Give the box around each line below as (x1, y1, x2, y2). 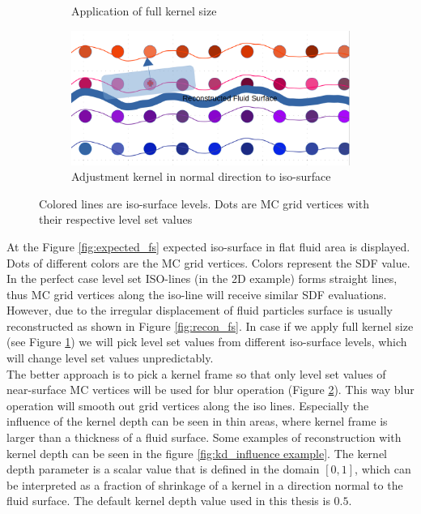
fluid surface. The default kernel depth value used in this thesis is (6, 492, 330, 509)
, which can (355, 460, 411, 478)
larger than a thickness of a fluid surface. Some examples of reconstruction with (6, 429, 402, 446)
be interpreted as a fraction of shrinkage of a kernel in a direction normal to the (6, 476, 403, 493)
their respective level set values (39, 211, 193, 228)
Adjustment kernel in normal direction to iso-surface (71, 168, 331, 185)
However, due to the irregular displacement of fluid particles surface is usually (6, 302, 393, 319)
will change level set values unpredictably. (6, 349, 214, 366)
